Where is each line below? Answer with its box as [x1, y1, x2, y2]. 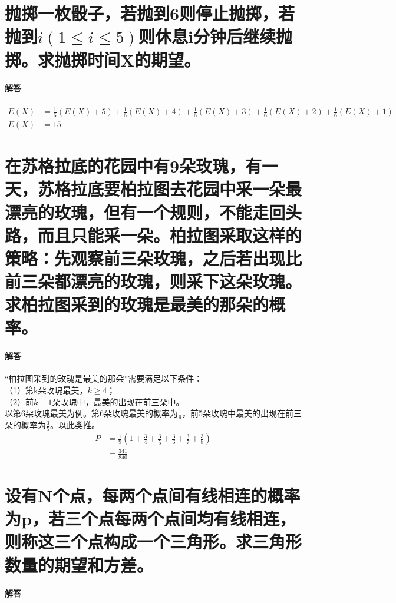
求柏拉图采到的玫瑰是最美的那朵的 [5, 292, 269, 316]
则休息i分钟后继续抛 [138, 24, 292, 48]
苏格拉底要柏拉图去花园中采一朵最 [38, 177, 302, 201]
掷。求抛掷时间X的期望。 [5, 47, 201, 71]
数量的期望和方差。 [5, 552, 154, 577]
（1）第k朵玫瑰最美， [5, 384, 88, 396]
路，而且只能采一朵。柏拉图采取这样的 [5, 223, 302, 247]
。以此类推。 [49, 419, 100, 431]
